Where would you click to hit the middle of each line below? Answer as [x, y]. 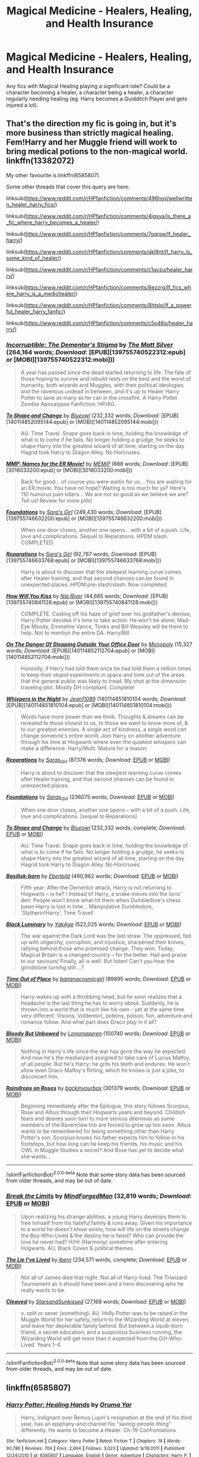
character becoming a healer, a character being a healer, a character [90, 92]
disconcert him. [40, 1076]
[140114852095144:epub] [37, 422]
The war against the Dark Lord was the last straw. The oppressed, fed [106, 936]
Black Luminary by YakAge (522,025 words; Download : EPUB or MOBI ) [94, 924]
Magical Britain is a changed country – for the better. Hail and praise [104, 954]
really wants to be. [43, 1290]
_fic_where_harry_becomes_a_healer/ [52, 222]
